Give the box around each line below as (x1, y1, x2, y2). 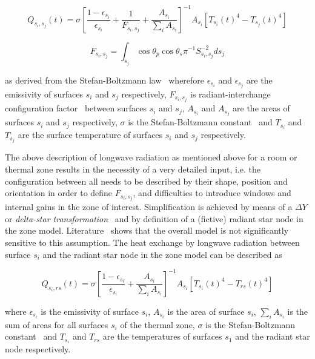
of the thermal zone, (120, 318, 195, 331)
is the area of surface (167, 305, 245, 317)
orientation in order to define (5, 186, 113, 199)
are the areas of (233, 102, 290, 114)
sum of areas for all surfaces (5, 318, 108, 331)
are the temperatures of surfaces (102, 330, 222, 343)
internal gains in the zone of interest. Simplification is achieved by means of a (5, 200, 293, 213)
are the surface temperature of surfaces (18, 128, 163, 141)
